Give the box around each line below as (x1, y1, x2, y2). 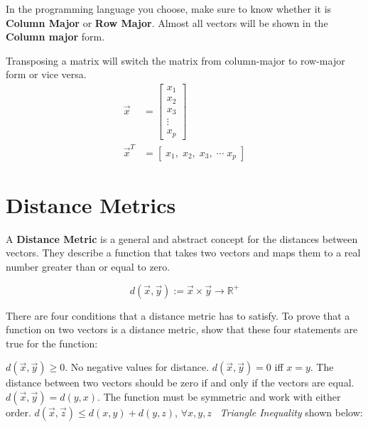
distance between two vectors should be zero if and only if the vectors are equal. (6, 375, 355, 390)
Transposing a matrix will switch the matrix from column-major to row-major (6, 53, 345, 67)
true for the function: (6, 335, 98, 350)
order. (6, 405, 31, 419)
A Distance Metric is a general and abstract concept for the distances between (6, 231, 358, 246)
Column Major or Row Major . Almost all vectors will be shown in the (6, 15, 328, 30)
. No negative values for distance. (65, 360, 209, 374)
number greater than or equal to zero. (6, 259, 171, 274)
